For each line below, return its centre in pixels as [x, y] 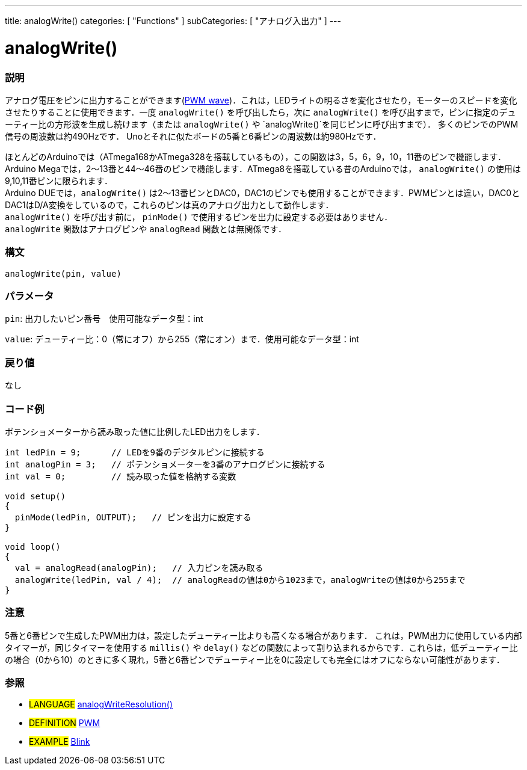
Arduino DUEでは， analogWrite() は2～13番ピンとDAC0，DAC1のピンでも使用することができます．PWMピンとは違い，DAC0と [263, 192]
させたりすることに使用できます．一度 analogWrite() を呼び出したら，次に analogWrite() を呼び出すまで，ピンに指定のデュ [260, 112]
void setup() [35, 496]
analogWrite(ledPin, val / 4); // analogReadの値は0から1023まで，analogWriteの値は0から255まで [240, 580]
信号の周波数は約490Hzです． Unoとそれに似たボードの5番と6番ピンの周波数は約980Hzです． [193, 136]
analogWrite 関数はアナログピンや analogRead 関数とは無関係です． [146, 229]
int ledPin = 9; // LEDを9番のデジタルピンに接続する [135, 452]
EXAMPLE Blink [60, 742]
